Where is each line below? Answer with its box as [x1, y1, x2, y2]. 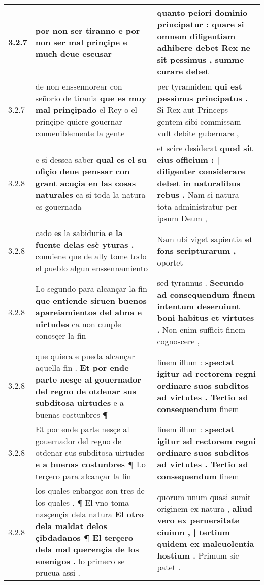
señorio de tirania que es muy [35, 92, 147, 104]
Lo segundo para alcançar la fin [35, 282, 147, 295]
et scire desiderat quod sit [157, 142, 253, 154]
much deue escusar [35, 47, 112, 60]
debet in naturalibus [157, 177, 240, 189]
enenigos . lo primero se [35, 555, 125, 567]
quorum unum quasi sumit [157, 490, 251, 503]
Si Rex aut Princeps [157, 104, 228, 115]
